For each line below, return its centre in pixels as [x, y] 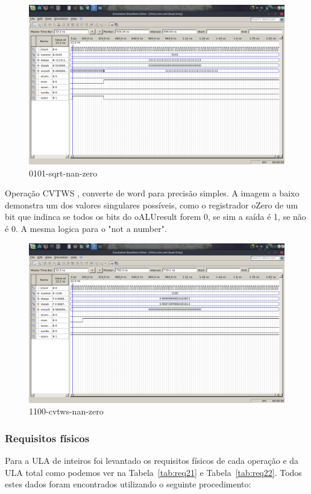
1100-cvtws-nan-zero [66, 411]
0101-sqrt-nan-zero [63, 173]
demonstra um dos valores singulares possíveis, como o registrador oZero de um [152, 205]
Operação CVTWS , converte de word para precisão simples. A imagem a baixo [152, 193]
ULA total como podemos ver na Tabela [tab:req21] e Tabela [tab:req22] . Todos [153, 472]
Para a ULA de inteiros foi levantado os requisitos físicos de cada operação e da [152, 460]
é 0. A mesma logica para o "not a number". [86, 228]
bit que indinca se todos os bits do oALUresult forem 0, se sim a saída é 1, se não [155, 217]
